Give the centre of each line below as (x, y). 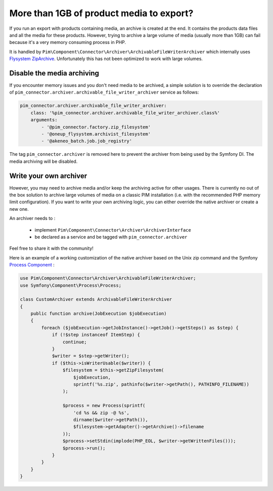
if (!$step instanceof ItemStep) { (96, 335)
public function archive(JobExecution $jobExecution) (99, 314)
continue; (75, 342)
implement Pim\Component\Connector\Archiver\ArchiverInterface (113, 230)
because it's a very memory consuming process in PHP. (68, 42)
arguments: (44, 120)
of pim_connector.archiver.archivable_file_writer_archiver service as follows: (104, 92)
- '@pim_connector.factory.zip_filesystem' (96, 127)
